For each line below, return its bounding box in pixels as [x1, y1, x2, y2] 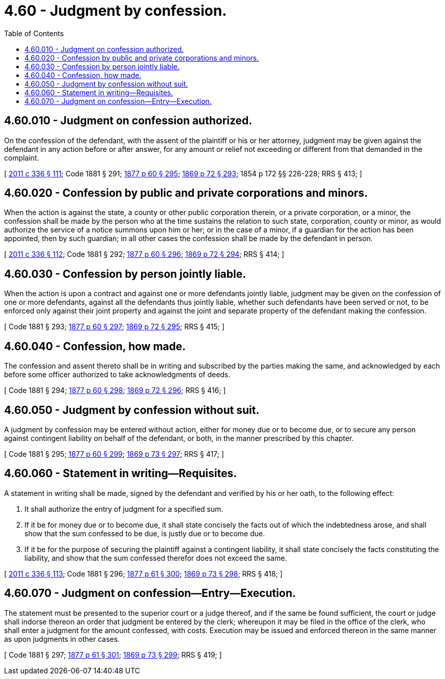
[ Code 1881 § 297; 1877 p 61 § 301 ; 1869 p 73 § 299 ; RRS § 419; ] [4, 650, 222, 659]
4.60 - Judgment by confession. [4, 2, 227, 19]
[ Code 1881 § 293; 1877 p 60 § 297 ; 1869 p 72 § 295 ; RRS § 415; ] [4, 322, 225, 331]
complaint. [4, 153, 39, 162]
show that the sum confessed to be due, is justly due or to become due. [24, 529, 265, 538]
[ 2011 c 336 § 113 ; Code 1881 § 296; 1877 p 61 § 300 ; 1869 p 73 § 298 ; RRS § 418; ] [4, 569, 283, 578]
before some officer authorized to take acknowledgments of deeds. [4, 370, 231, 379]
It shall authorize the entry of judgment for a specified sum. [24, 504, 224, 513]
